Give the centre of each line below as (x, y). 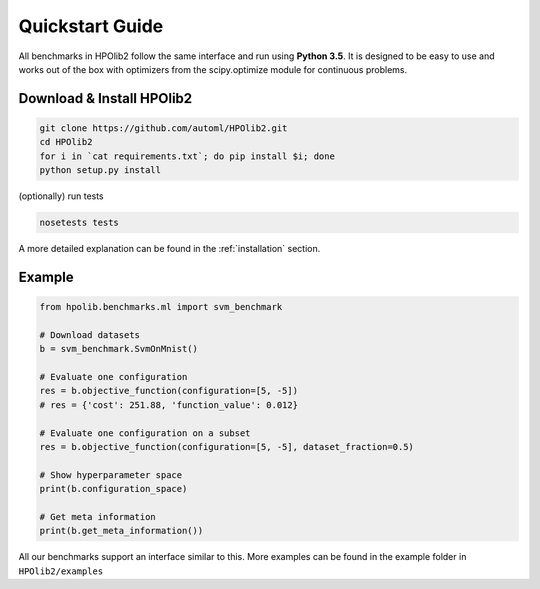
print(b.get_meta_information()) (121, 531)
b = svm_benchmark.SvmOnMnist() (119, 349)
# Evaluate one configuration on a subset (145, 433)
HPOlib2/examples (61, 571)
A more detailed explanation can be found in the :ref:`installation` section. (169, 249)
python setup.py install (100, 170)
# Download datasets (89, 334)
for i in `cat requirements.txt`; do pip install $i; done (187, 156)
